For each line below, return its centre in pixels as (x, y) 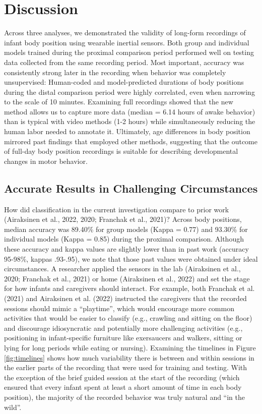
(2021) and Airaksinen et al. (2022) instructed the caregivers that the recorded (125, 298)
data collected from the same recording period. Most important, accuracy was (124, 62)
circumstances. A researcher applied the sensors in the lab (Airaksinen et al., (122, 269)
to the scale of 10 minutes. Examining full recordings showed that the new (119, 102)
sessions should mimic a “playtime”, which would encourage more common (119, 308)
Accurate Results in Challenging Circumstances (131, 188)
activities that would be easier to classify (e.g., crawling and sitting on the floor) (128, 318)
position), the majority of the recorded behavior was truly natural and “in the (125, 397)
